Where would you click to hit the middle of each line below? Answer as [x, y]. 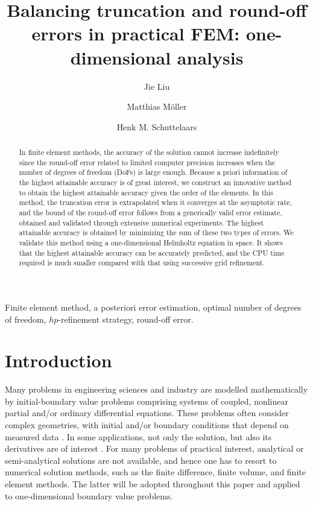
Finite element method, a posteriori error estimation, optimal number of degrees [153, 307]
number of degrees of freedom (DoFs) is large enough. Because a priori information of [153, 172]
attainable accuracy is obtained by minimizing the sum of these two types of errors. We [156, 232]
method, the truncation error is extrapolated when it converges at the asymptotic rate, [155, 202]
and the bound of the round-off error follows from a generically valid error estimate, [150, 213]
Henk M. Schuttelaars [157, 126]
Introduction [58, 360]
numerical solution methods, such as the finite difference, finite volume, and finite [155, 472]
